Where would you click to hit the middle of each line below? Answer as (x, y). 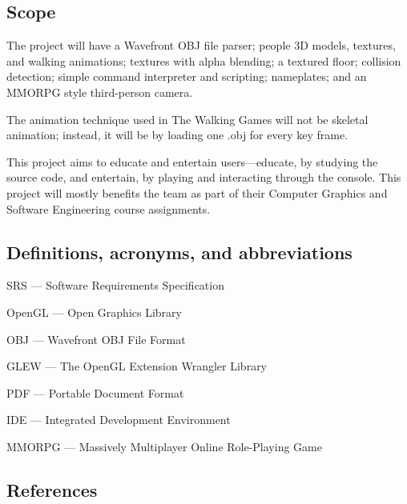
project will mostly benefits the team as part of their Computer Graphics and (197, 192)
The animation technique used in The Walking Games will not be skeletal (187, 119)
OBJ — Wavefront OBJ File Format (96, 339)
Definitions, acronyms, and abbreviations (179, 252)
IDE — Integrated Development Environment (119, 420)
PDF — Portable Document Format (95, 392)
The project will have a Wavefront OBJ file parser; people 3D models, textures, (201, 45)
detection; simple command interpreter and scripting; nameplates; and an (187, 76)
